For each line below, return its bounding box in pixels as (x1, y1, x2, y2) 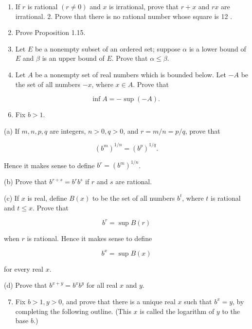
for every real (4, 263, 44, 274)
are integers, (49, 125, 86, 136)
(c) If (4, 192, 19, 203)
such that (184, 296, 212, 306)
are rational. (115, 176, 152, 187)
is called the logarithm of (140, 306, 215, 316)
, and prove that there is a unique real (62, 296, 176, 306)
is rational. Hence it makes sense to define (27, 233, 152, 243)
